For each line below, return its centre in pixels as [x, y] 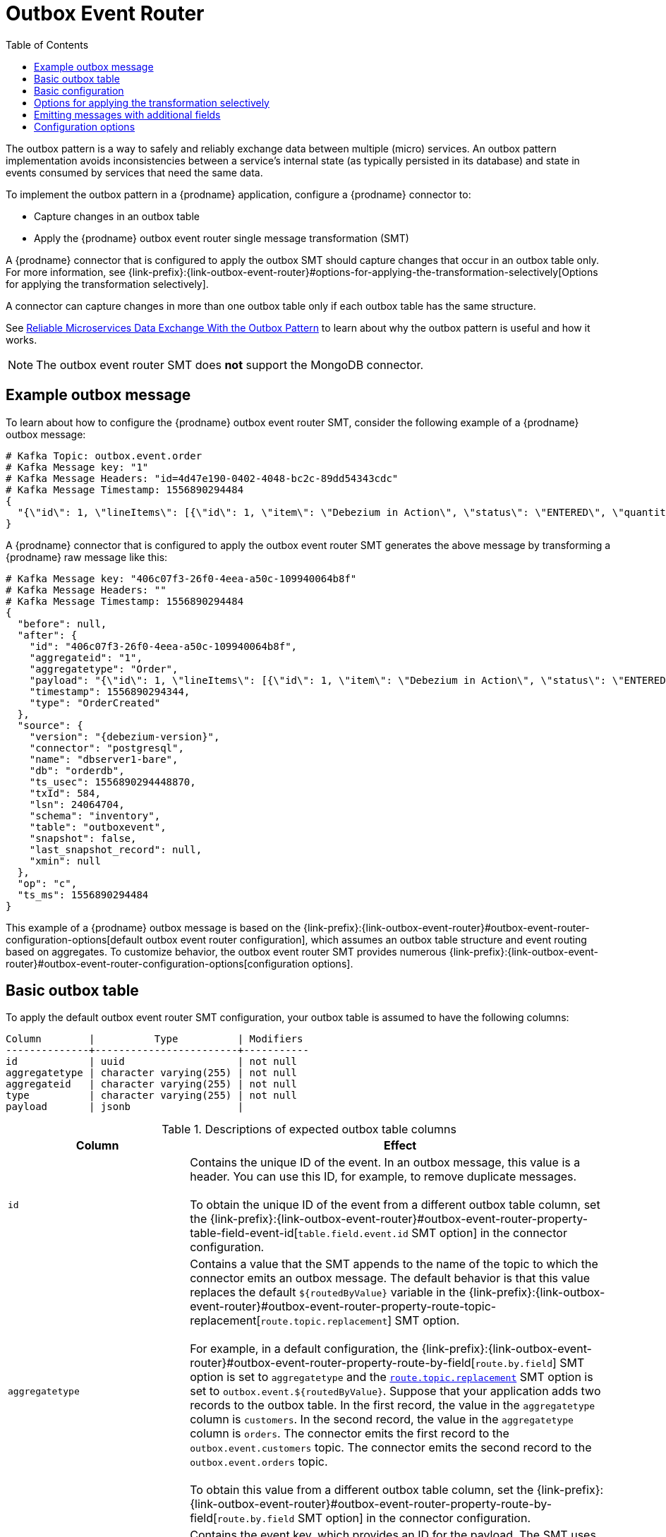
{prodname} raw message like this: [87, 557]
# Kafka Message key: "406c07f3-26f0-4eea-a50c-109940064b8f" [181, 578]
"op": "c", [47, 883]
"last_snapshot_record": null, [116, 849]
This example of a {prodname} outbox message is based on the [153, 927]
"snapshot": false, [83, 838]
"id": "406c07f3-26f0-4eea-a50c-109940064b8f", [163, 646]
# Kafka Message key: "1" [77, 467]
